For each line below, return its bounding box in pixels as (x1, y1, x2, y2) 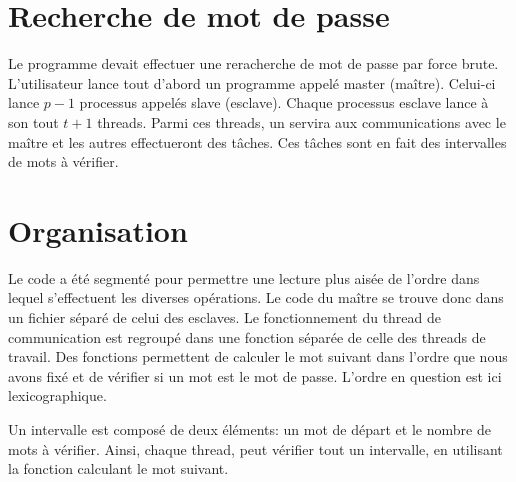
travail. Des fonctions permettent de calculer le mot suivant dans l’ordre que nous (8, 346, 508, 367)
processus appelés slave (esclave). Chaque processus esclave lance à (79, 92, 489, 113)
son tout (8, 111, 59, 132)
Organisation (8, 209, 188, 250)
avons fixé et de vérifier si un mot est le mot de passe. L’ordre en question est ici (8, 365, 502, 386)
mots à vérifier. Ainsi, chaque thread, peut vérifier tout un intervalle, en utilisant (8, 438, 503, 459)
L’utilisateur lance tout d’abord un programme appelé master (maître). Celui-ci (8, 72, 496, 93)
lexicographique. (8, 385, 107, 406)
